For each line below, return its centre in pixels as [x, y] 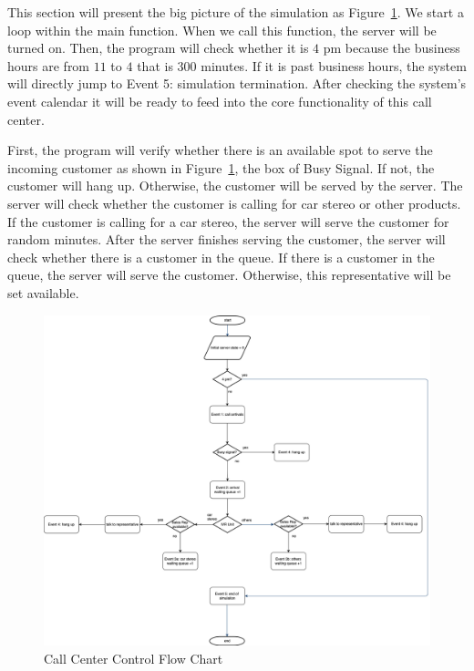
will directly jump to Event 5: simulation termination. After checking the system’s [237, 83]
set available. [43, 292]
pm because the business [392, 48]
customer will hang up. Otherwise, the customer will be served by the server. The [235, 186]
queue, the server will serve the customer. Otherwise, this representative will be [229, 275]
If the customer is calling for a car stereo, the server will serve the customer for [228, 221]
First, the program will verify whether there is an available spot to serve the [220, 150]
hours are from [49, 65]
